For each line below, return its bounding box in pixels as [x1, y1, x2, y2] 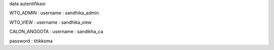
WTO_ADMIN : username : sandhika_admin [9, 10, 99, 16]
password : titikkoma [9, 38, 53, 44]
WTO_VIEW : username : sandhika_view [9, 19, 92, 25]
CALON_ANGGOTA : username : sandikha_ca [9, 28, 104, 35]
